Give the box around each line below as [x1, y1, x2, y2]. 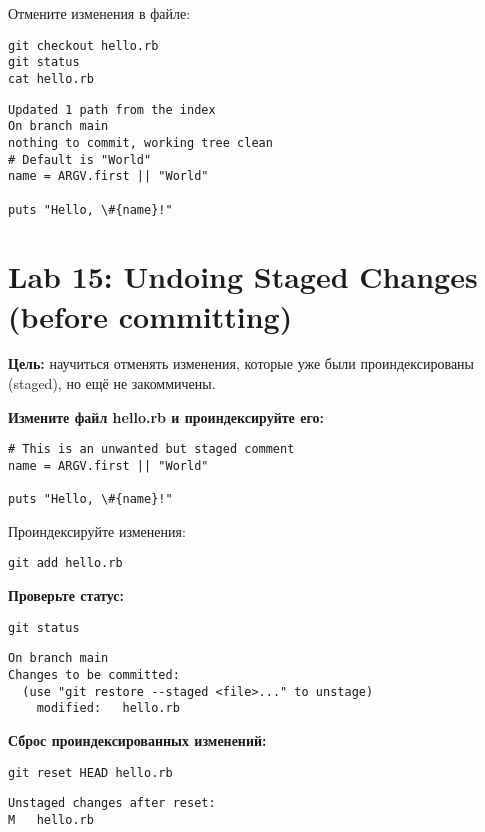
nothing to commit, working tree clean [8, 135, 273, 150]
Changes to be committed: [8, 668, 180, 683]
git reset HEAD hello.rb [8, 765, 173, 780]
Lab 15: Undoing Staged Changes [8, 256, 478, 297]
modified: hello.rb [36, 701, 180, 716]
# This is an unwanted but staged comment [8, 442, 295, 457]
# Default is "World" [8, 152, 152, 167]
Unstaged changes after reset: [8, 796, 216, 811]
